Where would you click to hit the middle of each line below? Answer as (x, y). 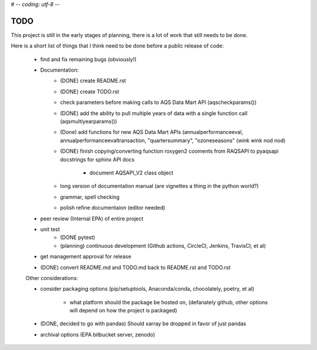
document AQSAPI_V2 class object (131, 173)
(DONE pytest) (77, 237)
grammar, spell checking (90, 197)
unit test (50, 229)
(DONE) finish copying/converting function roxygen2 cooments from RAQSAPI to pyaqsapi (169, 151)
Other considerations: (52, 278)
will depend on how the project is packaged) (123, 311)
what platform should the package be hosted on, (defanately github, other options (169, 302)
